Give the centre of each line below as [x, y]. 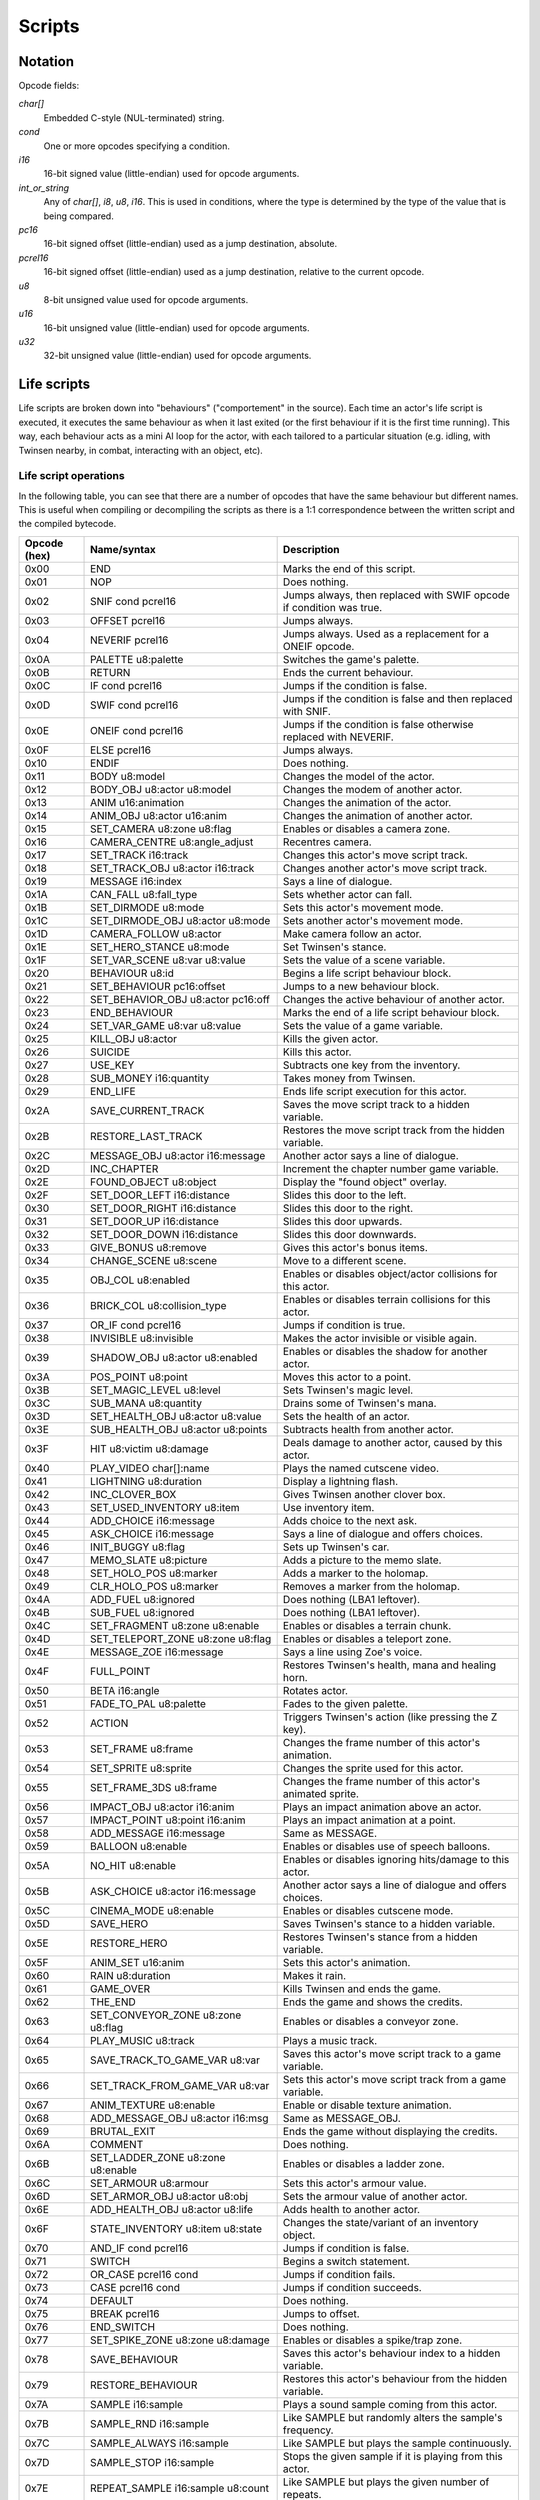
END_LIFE [113, 1091]
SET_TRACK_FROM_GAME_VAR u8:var [180, 2085]
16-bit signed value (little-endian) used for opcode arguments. [171, 174]
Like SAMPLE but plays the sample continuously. [397, 2443]
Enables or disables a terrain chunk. [367, 1625]
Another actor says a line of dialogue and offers [394, 1885]
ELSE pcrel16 [121, 750]
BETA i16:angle [125, 1690]
